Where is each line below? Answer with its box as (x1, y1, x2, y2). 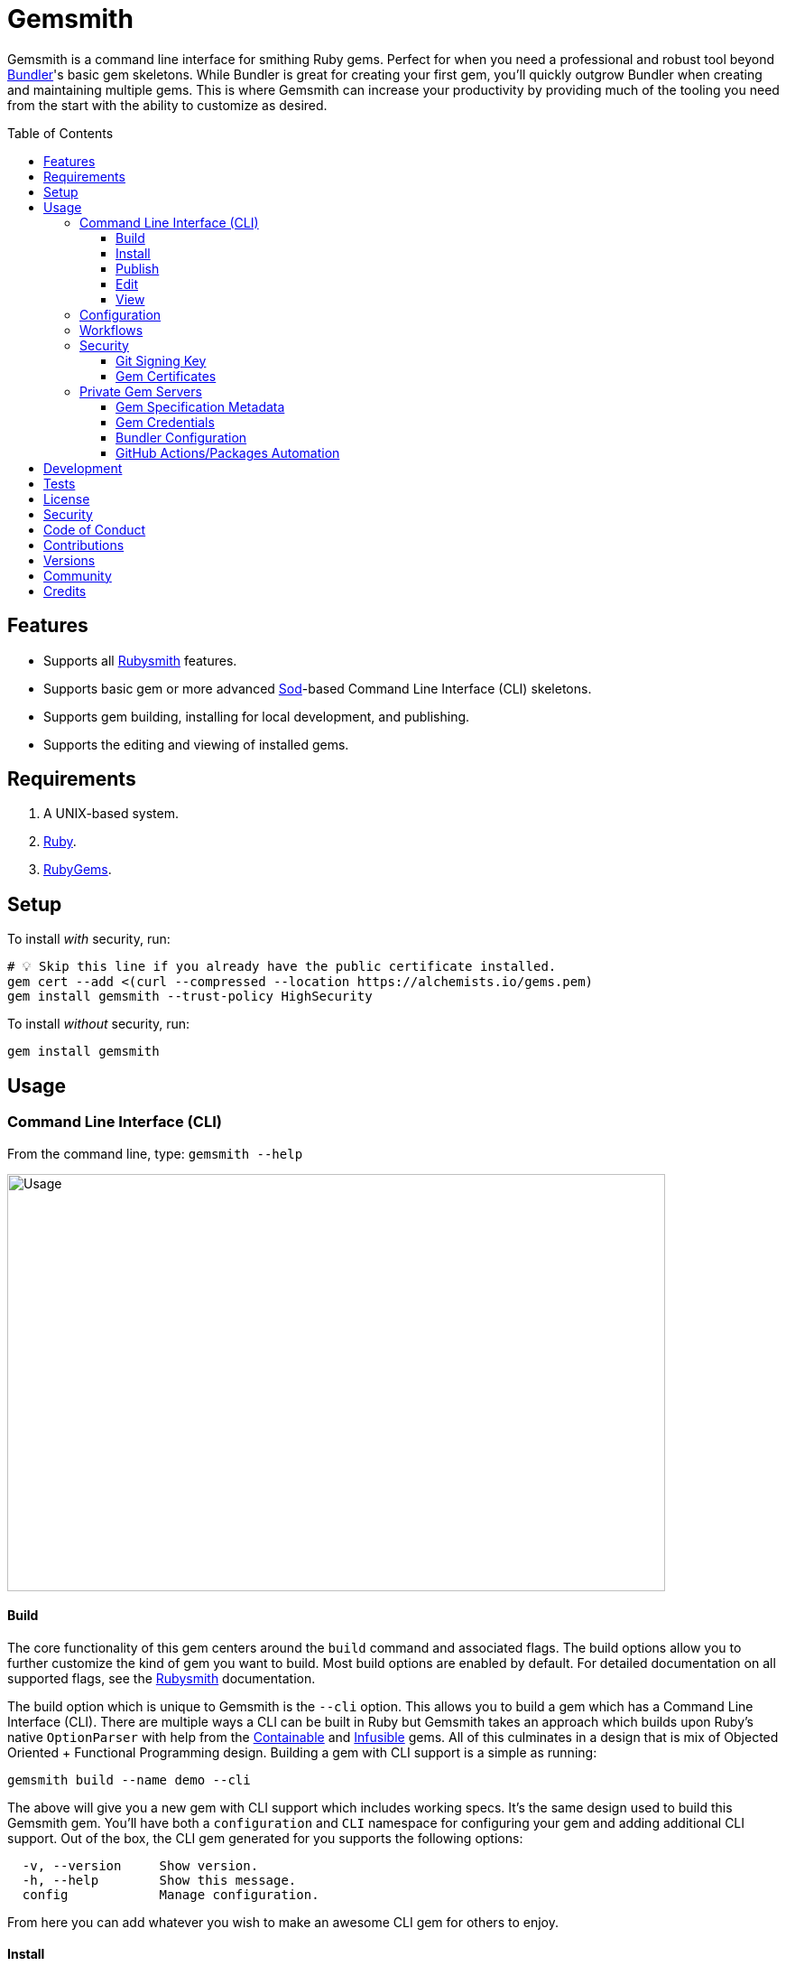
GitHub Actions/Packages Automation (116, 444, 340, 461)
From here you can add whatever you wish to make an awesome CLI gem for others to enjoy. (7, 1914, 559, 1930)
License (43, 490, 90, 507)
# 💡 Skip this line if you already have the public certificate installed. (7, 959, 557, 974)
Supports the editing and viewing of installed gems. (43, 736, 349, 752)
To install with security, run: (7, 931, 171, 947)
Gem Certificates (116, 368, 217, 384)
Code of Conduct (43, 521, 146, 537)
